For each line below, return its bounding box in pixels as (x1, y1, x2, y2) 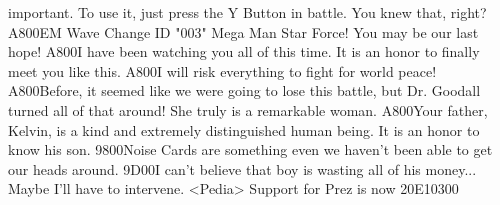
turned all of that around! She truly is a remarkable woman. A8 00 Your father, (8, 99, 488, 120)
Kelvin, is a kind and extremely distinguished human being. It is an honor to (8, 119, 480, 140)
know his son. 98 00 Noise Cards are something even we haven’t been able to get (8, 139, 493, 160)
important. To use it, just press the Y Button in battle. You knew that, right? (8, 2, 487, 22)
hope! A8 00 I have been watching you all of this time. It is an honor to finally (8, 41, 480, 62)
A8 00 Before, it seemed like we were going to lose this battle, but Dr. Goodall (8, 80, 481, 101)
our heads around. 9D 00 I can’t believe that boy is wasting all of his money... (8, 158, 477, 179)
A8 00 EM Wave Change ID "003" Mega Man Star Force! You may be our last (8, 21, 479, 42)
